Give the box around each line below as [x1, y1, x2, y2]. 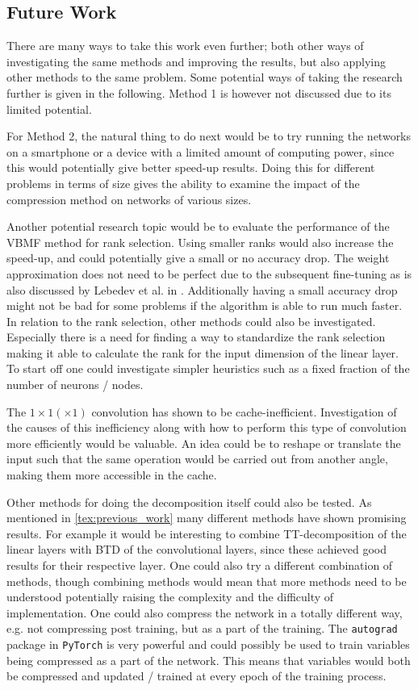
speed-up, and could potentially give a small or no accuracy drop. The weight [6, 249, 390, 266]
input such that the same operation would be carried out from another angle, [6, 450, 388, 467]
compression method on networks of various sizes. [6, 190, 252, 207]
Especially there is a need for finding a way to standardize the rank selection [6, 328, 386, 345]
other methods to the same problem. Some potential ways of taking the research [6, 69, 403, 86]
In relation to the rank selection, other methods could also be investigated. [6, 312, 376, 329]
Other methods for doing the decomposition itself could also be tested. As [6, 493, 372, 510]
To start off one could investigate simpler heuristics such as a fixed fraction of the [6, 360, 410, 377]
